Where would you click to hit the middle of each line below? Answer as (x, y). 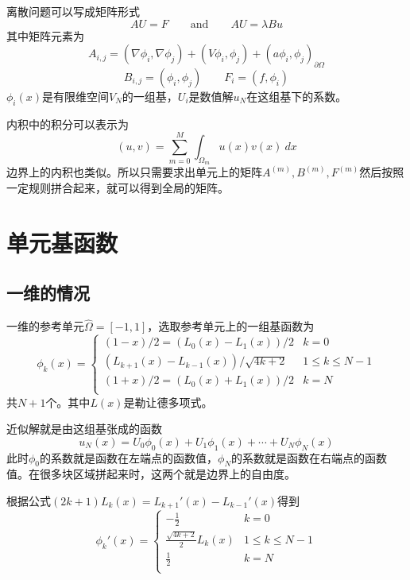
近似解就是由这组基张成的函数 (84, 429)
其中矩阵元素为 (45, 35)
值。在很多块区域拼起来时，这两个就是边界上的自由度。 (151, 474)
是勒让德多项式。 (168, 402)
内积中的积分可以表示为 (68, 124)
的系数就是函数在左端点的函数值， (129, 457)
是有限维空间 (76, 96)
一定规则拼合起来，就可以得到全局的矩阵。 (118, 187)
